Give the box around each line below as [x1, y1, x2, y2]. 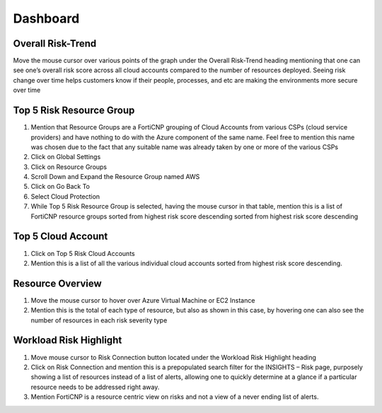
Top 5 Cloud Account [13, 231, 108, 243]
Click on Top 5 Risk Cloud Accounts [30, 249, 135, 257]
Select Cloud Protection [30, 192, 100, 201]
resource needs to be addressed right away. [30, 383, 160, 391]
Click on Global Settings [30, 153, 101, 161]
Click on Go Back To [30, 182, 90, 191]
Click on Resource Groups [30, 163, 108, 171]
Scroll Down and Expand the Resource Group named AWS [30, 173, 200, 181]
